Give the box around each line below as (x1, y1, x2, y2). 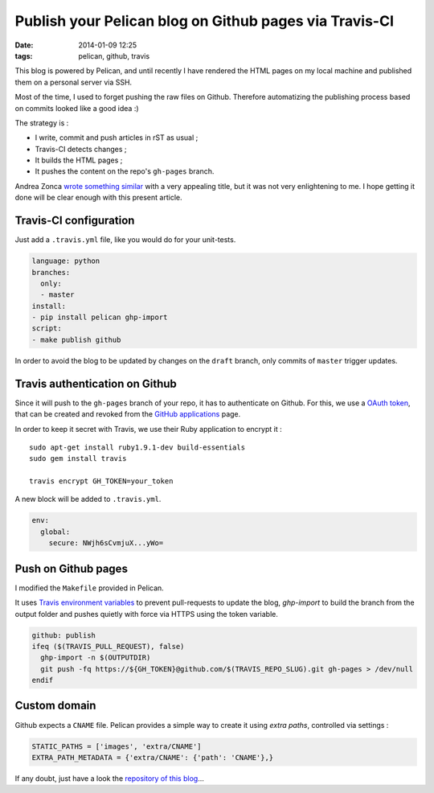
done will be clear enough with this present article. (14, 193, 182, 203)
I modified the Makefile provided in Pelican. (14, 583, 164, 593)
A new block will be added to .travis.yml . (14, 495, 162, 504)
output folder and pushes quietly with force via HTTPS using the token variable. (14, 609, 279, 618)
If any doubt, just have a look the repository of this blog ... (14, 773, 204, 783)
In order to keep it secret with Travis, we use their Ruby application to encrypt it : (14, 424, 282, 433)
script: (31, 324, 62, 333)
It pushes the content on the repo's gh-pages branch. (35, 166, 215, 176)
